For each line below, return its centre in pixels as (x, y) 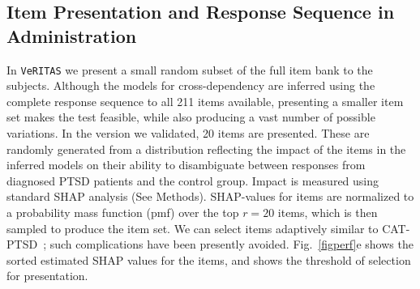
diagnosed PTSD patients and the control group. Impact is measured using (193, 180)
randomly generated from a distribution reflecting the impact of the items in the (206, 149)
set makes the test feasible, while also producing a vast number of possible (191, 117)
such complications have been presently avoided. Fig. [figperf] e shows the (231, 244)
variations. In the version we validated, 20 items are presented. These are (188, 133)
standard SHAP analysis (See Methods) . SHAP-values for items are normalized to (210, 196)
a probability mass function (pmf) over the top (123, 212)
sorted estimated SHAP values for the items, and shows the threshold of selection (209, 259)
